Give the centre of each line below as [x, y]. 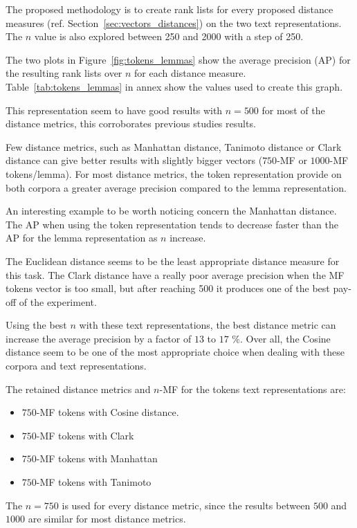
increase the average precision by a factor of [99, 338]
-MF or [292, 160]
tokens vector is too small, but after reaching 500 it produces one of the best [168, 288]
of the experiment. [58, 301]
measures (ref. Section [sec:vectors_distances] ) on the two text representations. [174, 22]
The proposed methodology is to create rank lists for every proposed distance [170, 9]
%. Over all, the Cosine [281, 338]
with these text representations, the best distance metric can [208, 325]
